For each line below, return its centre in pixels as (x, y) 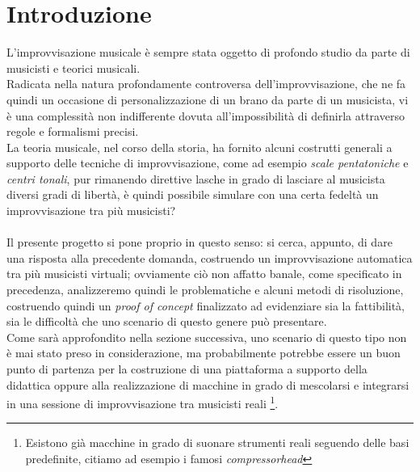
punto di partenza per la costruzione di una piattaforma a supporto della (187, 369)
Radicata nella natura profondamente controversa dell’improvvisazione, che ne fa (206, 84)
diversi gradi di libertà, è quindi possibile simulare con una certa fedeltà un (193, 194)
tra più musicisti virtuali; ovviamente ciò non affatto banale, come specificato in (204, 274)
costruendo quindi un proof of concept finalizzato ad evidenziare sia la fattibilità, (206, 305)
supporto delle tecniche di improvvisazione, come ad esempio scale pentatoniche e (208, 163)
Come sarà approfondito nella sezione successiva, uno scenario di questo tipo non (207, 337)
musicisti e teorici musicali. (73, 67)
